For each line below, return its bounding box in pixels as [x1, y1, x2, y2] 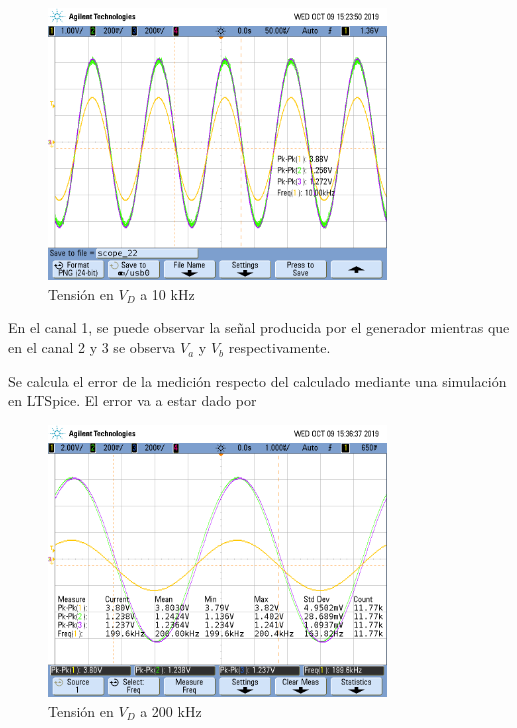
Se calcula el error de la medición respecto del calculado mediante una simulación [8, 370, 507, 391]
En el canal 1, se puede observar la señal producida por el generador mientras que [8, 317, 510, 338]
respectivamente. [228, 337, 331, 358]
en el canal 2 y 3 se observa [8, 337, 176, 358]
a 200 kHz [140, 700, 202, 721]
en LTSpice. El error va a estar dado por [8, 390, 257, 411]
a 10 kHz [140, 283, 195, 304]
